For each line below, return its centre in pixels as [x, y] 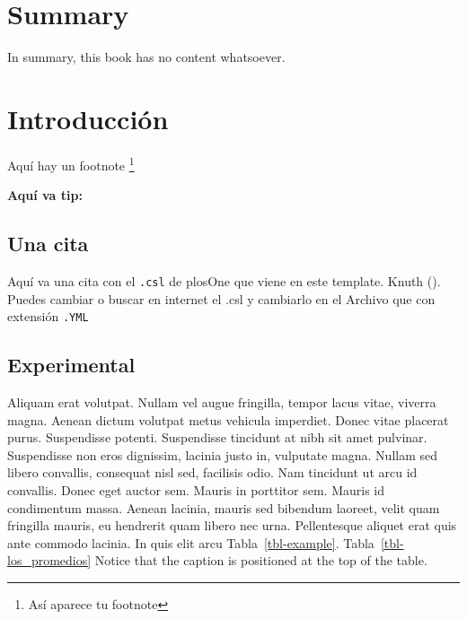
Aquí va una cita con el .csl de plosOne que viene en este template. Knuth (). [224, 280]
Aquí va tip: [45, 195]
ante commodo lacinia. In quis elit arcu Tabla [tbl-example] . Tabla [191, 542]
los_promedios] [49, 560]
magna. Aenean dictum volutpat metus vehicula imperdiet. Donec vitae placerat [228, 419]
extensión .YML [48, 316]
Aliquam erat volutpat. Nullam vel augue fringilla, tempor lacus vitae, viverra [222, 402]
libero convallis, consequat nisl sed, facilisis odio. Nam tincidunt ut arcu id [212, 472]
